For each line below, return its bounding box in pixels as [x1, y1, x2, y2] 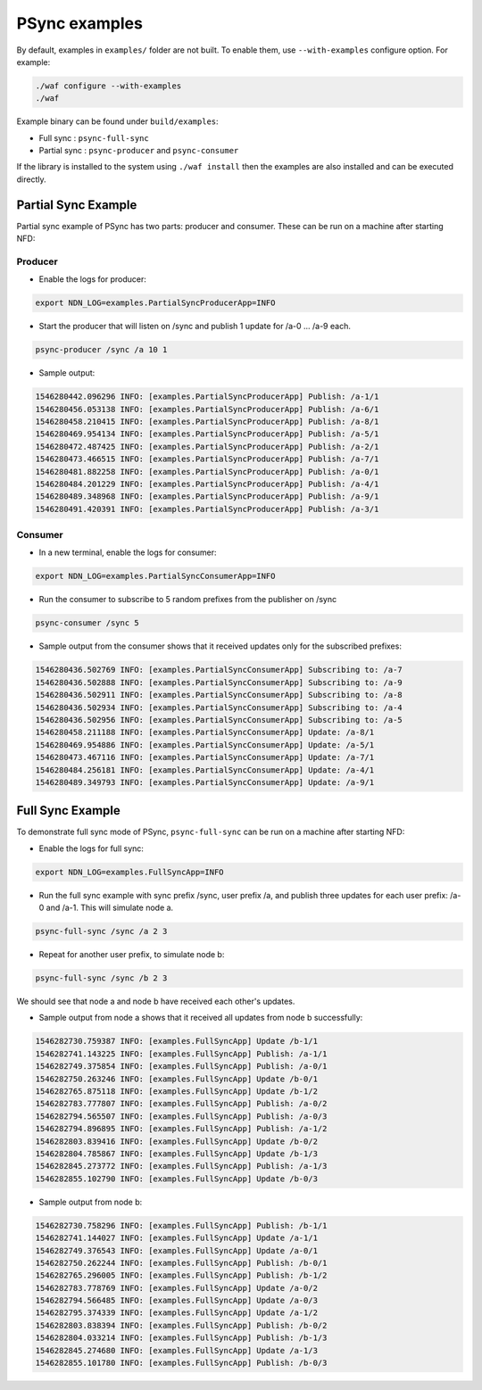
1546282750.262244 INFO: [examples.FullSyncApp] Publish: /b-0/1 [35, 1258, 328, 1268]
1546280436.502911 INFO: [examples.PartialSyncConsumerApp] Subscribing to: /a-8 [35, 690, 403, 700]
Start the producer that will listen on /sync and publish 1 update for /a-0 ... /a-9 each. [38, 321, 352, 332]
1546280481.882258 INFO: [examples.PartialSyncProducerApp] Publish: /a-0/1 [35, 467, 379, 476]
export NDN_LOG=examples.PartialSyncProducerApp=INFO [35, 298, 276, 308]
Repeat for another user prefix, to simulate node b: [38, 949, 225, 960]
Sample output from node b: [38, 1196, 143, 1207]
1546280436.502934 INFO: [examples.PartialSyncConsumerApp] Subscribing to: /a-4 [35, 702, 403, 713]
